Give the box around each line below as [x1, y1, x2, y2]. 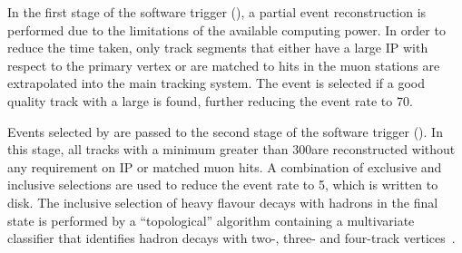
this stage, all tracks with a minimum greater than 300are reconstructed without [7, 140, 456, 159]
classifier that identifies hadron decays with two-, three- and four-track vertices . [7, 229, 456, 248]
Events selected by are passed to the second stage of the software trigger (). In [7, 122, 443, 141]
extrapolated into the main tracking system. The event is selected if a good [7, 73, 426, 92]
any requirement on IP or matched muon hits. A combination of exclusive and [7, 157, 442, 176]
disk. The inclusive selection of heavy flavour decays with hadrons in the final [7, 192, 438, 211]
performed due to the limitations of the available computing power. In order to [7, 20, 446, 39]
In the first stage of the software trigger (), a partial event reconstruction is [7, 3, 427, 21]
